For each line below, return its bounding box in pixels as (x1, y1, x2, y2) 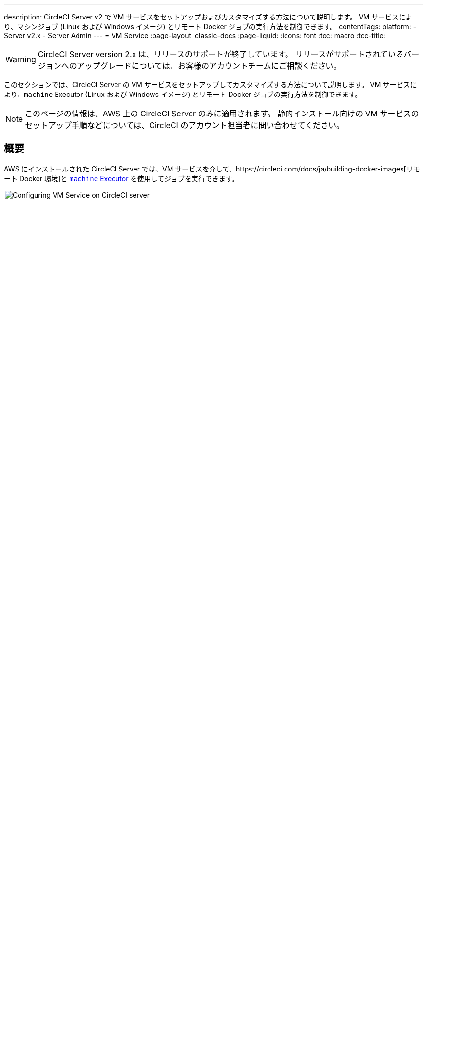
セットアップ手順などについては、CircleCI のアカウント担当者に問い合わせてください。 (25, 120, 344, 130)
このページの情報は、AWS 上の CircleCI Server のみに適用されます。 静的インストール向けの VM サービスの (25, 109, 419, 118)
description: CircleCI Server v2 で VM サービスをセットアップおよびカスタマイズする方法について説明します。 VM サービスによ (4, 13, 413, 21)
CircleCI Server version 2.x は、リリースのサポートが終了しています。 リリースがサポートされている (38, 49, 404, 59)
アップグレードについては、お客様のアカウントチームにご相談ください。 (77, 61, 342, 71)
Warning (5, 55, 36, 64)
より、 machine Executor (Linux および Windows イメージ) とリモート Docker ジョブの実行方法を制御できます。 (4, 90, 362, 98)
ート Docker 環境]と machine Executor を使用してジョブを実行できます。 (4, 174, 239, 183)
